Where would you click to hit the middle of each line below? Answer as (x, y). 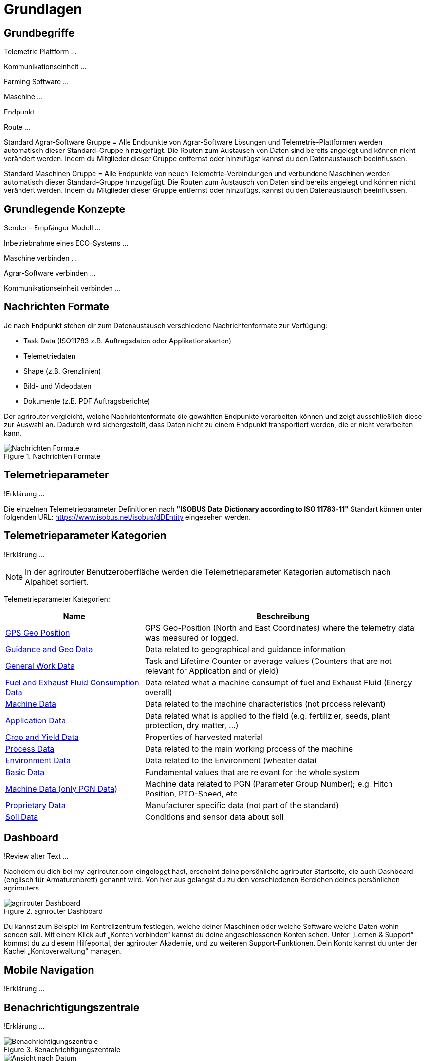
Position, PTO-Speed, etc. (192, 793)
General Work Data (40, 666)
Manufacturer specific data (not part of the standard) (242, 805)
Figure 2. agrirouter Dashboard (54, 911)
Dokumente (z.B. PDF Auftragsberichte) (87, 401)
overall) (158, 692)
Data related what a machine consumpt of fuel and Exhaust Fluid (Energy (278, 682)
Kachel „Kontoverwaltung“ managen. (63, 951)
